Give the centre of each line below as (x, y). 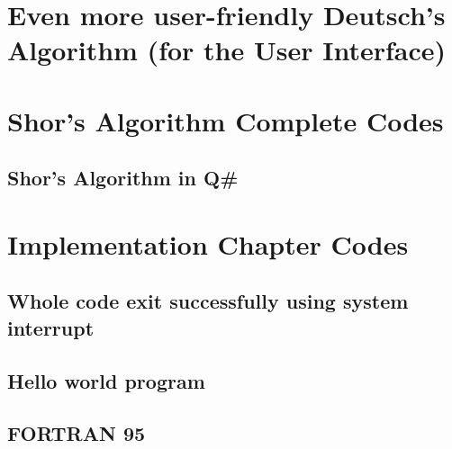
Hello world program (106, 380)
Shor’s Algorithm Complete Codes (226, 120)
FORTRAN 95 (77, 433)
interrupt (51, 327)
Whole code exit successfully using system (208, 301)
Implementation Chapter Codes (208, 243)
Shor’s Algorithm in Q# (123, 178)
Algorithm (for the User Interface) (227, 50)
